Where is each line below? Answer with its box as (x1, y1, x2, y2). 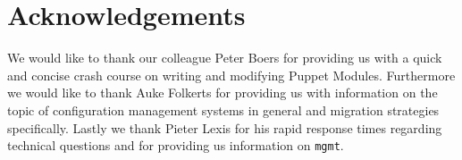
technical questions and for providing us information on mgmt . (7, 136, 344, 155)
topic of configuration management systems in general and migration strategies (7, 100, 440, 119)
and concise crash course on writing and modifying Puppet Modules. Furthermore (7, 65, 456, 84)
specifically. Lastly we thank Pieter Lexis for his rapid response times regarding (7, 118, 442, 137)
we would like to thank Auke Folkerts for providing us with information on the (7, 83, 438, 102)
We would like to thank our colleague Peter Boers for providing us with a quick (7, 48, 442, 67)
